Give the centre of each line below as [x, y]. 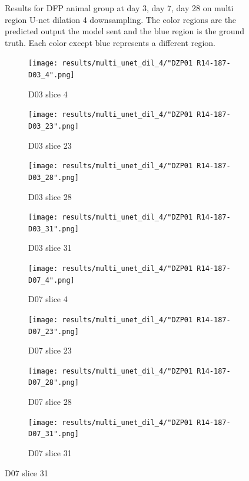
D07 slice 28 [50, 402]
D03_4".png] [52, 75]
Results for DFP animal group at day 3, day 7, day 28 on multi [119, 8]
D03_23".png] [54, 126]
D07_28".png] [54, 383]
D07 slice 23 [50, 350]
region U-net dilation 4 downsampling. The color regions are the [121, 19]
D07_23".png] [54, 331]
